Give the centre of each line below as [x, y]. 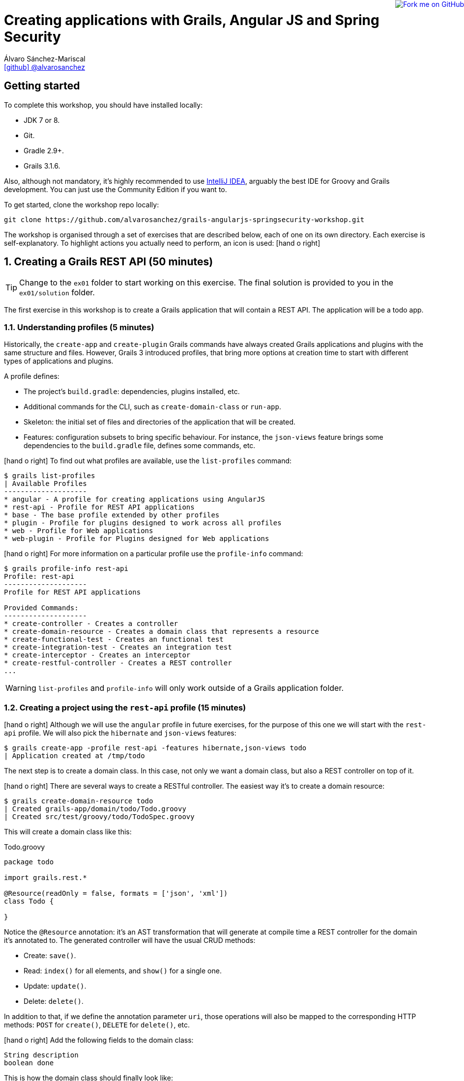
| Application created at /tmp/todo [74, 755]
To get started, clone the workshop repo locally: [82, 204]
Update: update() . [55, 986]
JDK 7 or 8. [42, 120]
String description [41, 1055]
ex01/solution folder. [57, 293]
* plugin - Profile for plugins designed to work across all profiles [143, 523]
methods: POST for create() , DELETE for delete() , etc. [97, 1024]
